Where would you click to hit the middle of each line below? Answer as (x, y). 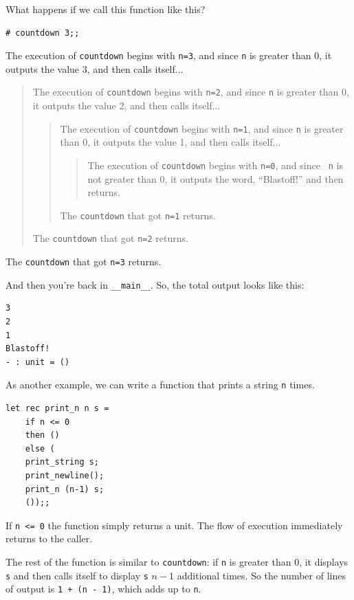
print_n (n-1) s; (65, 489)
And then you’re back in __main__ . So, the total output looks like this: (155, 284)
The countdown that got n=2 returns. (110, 238)
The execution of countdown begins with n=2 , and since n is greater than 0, (191, 92)
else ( (40, 448)
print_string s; (62, 462)
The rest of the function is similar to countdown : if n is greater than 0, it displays (177, 562)
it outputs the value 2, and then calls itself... (126, 105)
